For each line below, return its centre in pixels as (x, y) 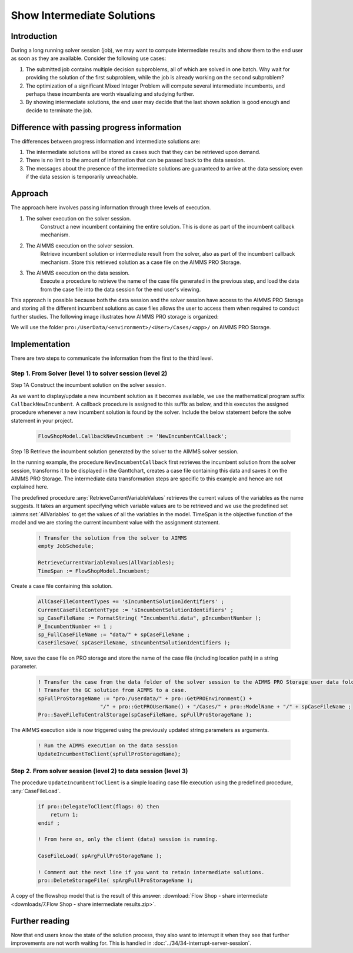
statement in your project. (42, 420)
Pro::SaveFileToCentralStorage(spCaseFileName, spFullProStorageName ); (145, 715)
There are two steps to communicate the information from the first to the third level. (112, 358)
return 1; (64, 815)
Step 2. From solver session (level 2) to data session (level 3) (99, 771)
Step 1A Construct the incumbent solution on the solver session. (89, 385)
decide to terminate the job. (59, 110)
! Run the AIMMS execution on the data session (108, 746)
